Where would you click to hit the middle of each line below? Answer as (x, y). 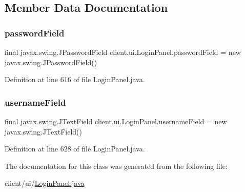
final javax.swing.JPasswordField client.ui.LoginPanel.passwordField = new (123, 52)
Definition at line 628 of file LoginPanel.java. (75, 149)
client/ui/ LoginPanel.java (45, 183)
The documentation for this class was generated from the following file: (116, 166)
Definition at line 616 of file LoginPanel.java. (75, 79)
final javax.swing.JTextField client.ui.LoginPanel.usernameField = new (116, 121)
